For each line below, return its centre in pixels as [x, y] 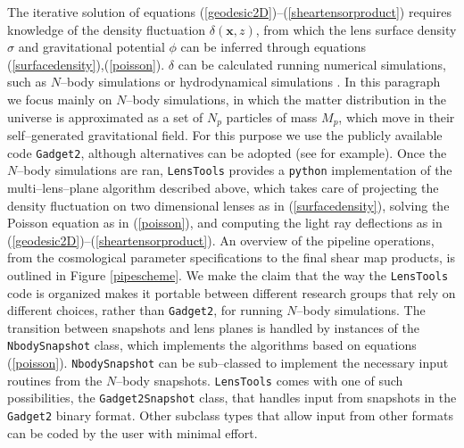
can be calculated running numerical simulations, [312, 64]
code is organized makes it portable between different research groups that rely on [232, 292]
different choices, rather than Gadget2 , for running [145, 310]
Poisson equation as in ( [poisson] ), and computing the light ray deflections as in [225, 223]
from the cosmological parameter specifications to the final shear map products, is [231, 257]
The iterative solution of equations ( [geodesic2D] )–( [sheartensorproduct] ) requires [229, 12]
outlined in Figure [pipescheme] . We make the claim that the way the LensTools [228, 274]
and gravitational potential [91, 47]
